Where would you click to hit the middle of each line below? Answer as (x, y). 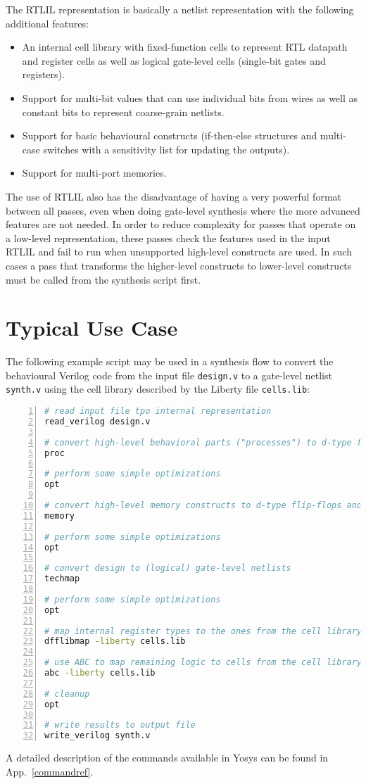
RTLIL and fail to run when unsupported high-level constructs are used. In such (179, 252)
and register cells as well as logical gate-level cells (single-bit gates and (174, 60)
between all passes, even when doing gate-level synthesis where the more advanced (183, 210)
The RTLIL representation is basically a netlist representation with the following (180, 9)
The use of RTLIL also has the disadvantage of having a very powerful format (173, 196)
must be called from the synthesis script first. (103, 279)
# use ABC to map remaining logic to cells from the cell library (203, 663)
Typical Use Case (92, 328)
